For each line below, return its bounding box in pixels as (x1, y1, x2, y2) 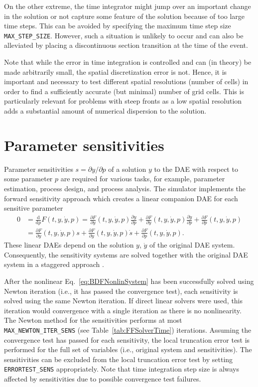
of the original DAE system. (149, 240, 235, 250)
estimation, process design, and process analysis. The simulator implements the (4, 183, 246, 193)
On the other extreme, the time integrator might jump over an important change (4, 1, 251, 11)
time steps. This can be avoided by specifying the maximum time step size (4, 20, 231, 31)
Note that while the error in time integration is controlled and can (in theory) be (4, 57, 252, 67)
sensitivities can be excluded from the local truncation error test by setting (4, 354, 233, 364)
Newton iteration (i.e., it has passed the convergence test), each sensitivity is (4, 285, 238, 296)
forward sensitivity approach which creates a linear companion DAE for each (4, 193, 238, 203)
